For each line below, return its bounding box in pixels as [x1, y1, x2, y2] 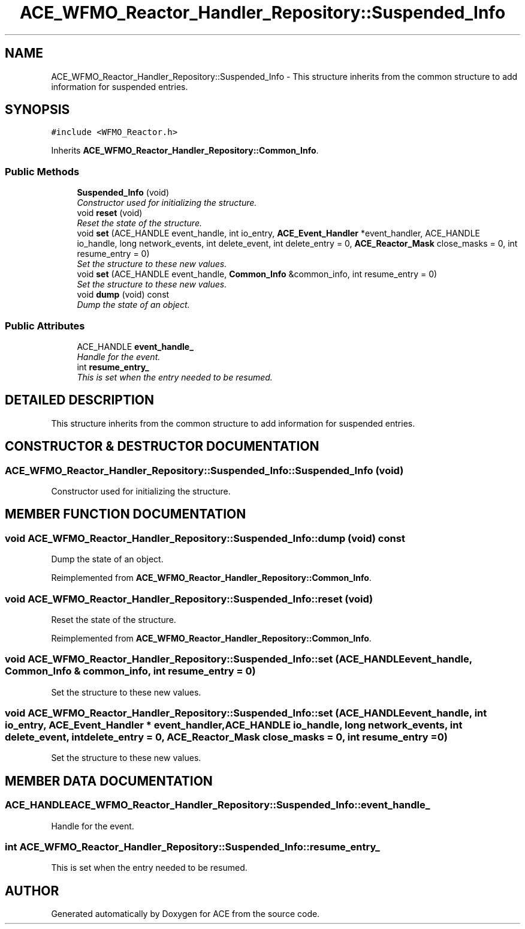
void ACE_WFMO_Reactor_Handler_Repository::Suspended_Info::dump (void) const [5, 532, 405, 544]
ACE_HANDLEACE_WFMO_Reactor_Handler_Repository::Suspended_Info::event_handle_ [5, 799, 430, 811]
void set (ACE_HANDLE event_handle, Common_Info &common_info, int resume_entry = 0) [77, 269, 437, 280]
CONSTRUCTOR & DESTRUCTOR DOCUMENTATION [5, 439, 319, 454]
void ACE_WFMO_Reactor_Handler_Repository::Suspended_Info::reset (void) [5, 592, 373, 605]
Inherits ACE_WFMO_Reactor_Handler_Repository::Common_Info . [51, 145, 319, 156]
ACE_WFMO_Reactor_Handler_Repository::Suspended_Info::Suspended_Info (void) [5, 464, 404, 477]
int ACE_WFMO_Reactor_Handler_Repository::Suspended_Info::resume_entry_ [5, 841, 380, 853]
